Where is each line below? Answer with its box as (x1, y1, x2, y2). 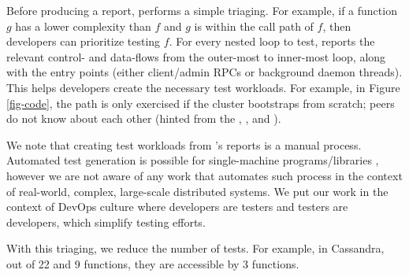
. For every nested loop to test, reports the (169, 33, 375, 50)
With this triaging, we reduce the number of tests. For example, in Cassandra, (6, 240, 385, 257)
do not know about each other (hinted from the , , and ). (6, 110, 281, 127)
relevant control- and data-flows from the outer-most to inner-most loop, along (6, 48, 386, 65)
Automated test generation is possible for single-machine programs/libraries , (6, 152, 379, 168)
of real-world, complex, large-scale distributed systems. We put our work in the (6, 183, 389, 199)
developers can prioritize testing (6, 33, 161, 50)
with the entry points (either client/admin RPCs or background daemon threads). (6, 64, 403, 80)
